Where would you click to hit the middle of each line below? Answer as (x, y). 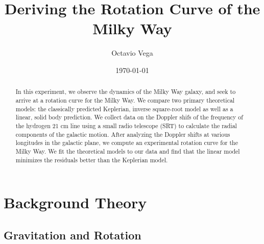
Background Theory (75, 202)
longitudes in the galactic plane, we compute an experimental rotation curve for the (127, 143)
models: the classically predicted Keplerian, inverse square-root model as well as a (124, 108)
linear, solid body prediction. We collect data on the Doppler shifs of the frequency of (129, 117)
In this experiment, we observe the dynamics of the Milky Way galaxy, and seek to (126, 92)
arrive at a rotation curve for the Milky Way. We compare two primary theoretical (125, 100)
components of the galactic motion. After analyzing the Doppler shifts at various (123, 134)
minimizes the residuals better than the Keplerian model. (92, 160)
